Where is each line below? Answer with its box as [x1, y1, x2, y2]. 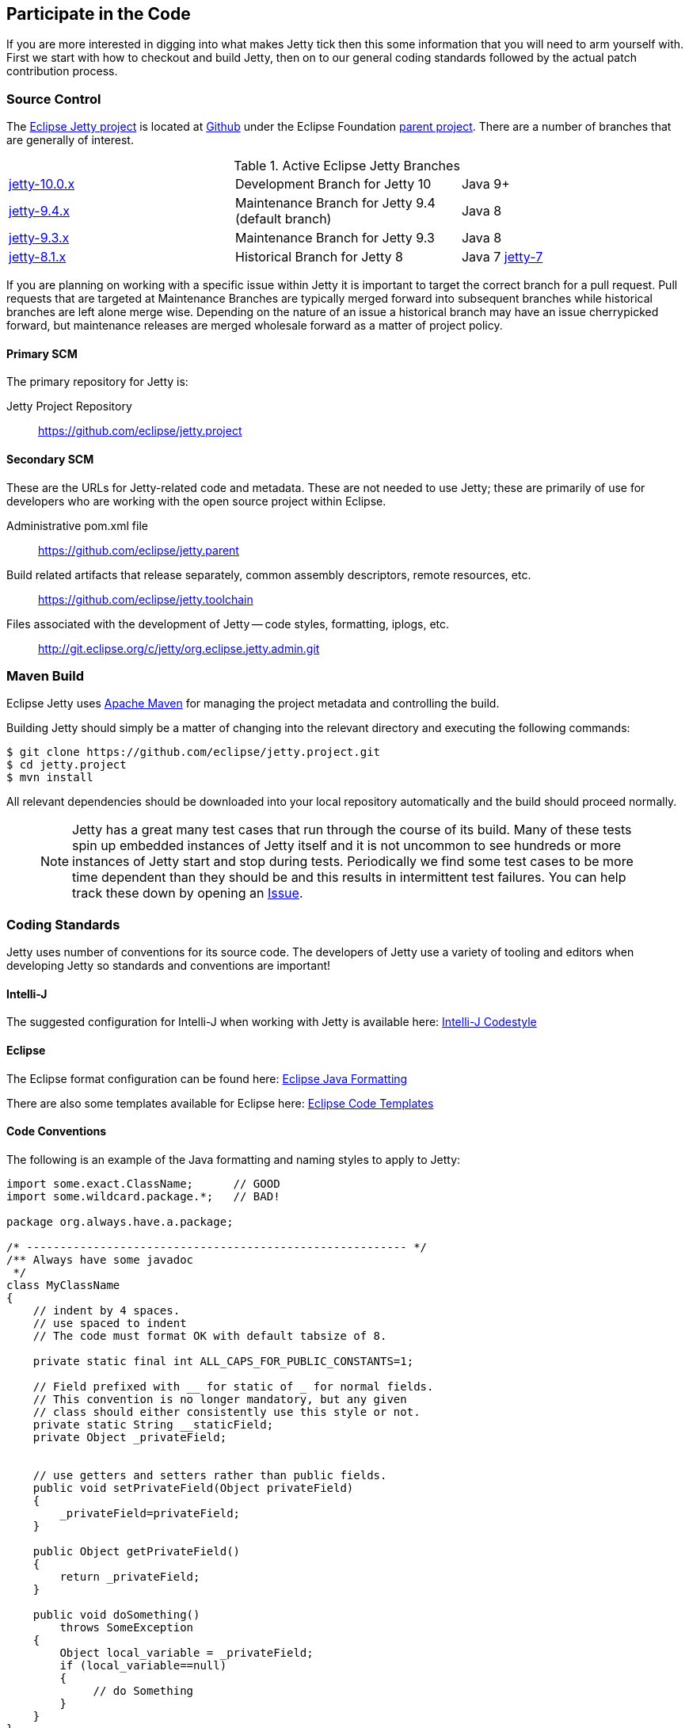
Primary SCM [6, 346, 78, 360]
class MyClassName [6, 1278, 120, 1291]
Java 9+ [461, 176, 510, 193]
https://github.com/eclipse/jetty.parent [38, 543, 239, 557]
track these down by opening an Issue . [72, 885, 303, 902]
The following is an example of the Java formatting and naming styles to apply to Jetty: [6, 1152, 461, 1166]
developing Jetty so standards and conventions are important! [6, 959, 331, 973]
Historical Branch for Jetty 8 [234, 249, 403, 265]
